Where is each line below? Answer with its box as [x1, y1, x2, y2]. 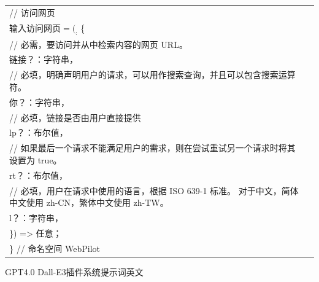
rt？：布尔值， [9, 168, 67, 181]
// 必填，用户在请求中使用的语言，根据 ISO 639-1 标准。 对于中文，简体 [9, 184, 299, 197]
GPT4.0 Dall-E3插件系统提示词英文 [5, 265, 144, 278]
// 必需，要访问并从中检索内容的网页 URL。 [9, 37, 188, 50]
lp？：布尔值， [9, 126, 68, 139]
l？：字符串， [9, 211, 63, 224]
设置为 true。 [9, 153, 62, 166]
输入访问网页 [9, 21, 61, 34]
